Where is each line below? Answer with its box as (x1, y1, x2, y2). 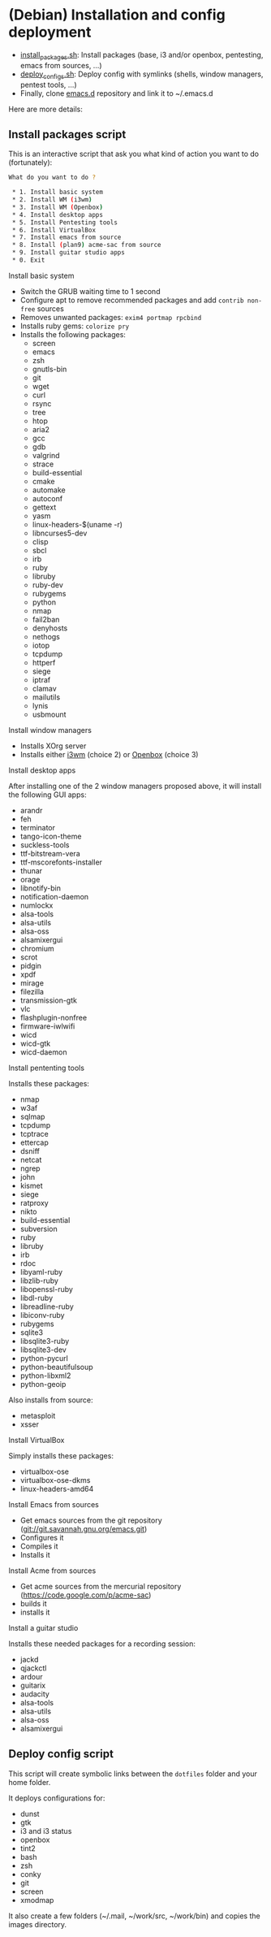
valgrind (32, 450, 60, 460)
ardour (19, 1671, 43, 1681)
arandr (19, 805, 43, 815)
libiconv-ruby (19, 1310, 65, 1319)
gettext (32, 502, 57, 512)
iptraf (32, 674, 51, 684)
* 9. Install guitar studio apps (11, 249, 126, 257)
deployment (8, 23, 92, 41)
